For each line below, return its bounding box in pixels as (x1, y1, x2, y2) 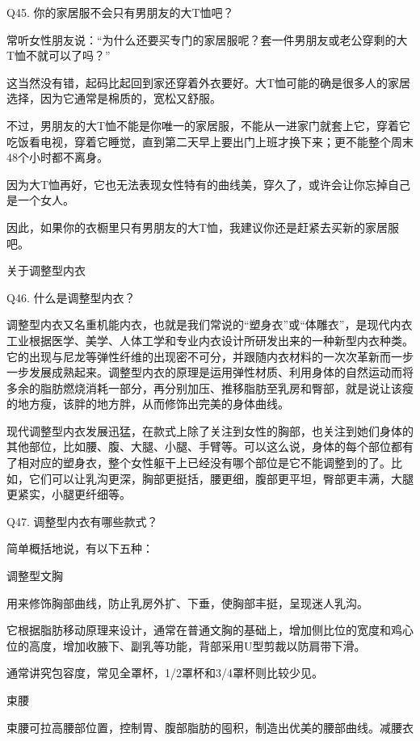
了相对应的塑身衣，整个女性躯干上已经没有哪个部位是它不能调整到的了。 (6, 454, 391, 471)
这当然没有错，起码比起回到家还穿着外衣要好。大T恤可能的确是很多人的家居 (6, 74, 411, 91)
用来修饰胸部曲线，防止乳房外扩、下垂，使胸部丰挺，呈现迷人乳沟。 (6, 594, 368, 611)
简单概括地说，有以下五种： (6, 540, 153, 557)
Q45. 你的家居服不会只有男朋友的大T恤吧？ (6, 4, 234, 20)
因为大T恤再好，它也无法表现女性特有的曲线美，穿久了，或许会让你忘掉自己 (6, 175, 411, 192)
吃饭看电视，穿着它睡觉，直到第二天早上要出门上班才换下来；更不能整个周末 (6, 133, 414, 149)
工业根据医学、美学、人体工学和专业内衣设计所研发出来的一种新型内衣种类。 (6, 331, 414, 348)
